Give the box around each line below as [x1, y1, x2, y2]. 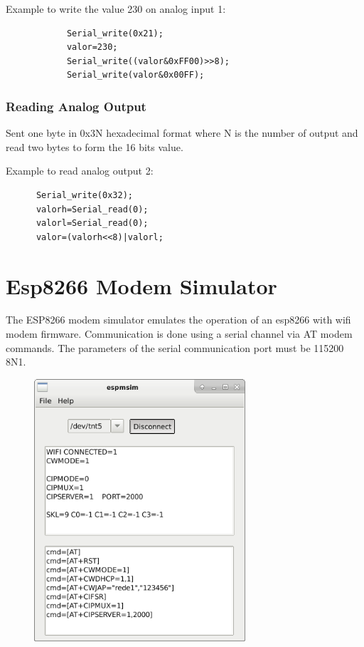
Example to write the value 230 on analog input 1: [6, 1, 226, 16]
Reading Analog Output [6, 97, 146, 115]
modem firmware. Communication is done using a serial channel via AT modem [6, 326, 353, 341]
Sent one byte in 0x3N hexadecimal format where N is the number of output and [6, 125, 358, 140]
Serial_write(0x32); [36, 190, 133, 200]
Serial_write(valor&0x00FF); [66, 70, 205, 81]
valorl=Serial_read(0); [36, 218, 149, 229]
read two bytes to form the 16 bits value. [6, 139, 183, 154]
